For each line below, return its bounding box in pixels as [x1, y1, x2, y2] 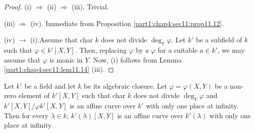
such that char [82, 90, 126, 100]
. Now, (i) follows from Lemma [89, 54, 182, 65]
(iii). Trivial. [72, 1, 109, 11]
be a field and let [24, 80, 76, 91]
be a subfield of [196, 34, 242, 45]
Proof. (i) [4, 1, 32, 11]
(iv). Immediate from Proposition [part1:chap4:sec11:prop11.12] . [30, 18, 224, 28]
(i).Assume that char [30, 34, 93, 45]
